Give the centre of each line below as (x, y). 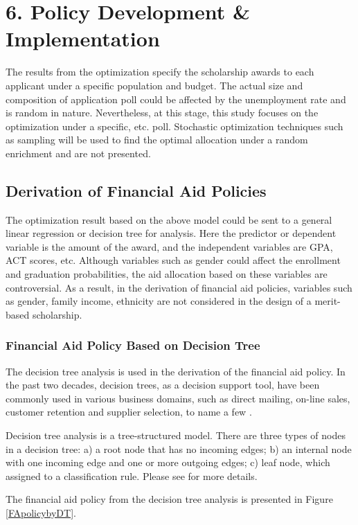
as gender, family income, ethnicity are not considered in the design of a (159, 301)
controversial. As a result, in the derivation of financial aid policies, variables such (179, 287)
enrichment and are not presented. (78, 153)
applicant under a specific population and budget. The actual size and (154, 85)
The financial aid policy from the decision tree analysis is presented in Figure (169, 499)
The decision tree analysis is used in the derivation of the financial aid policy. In (176, 371)
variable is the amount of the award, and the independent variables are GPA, (169, 246)
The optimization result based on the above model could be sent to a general (169, 219)
